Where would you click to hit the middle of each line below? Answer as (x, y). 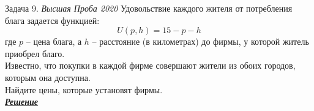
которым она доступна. (48, 77)
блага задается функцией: (52, 20)
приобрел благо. (35, 53)
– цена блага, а (54, 41)
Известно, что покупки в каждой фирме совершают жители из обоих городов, (150, 65)
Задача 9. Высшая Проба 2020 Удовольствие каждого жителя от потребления (149, 8)
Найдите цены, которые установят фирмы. (84, 89)
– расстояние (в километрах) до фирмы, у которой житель (200, 41)
